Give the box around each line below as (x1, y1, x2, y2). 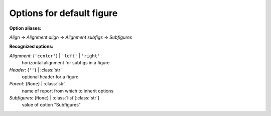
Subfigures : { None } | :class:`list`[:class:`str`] (9, 95, 100, 101)
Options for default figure (9, 8, 118, 19)
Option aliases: (9, 25, 42, 31)
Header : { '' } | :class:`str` (9, 67, 62, 73)
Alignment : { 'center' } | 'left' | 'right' (9, 53, 100, 59)
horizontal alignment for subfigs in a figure (22, 60, 110, 66)
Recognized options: (9, 43, 54, 50)
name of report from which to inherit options (22, 88, 114, 94)
